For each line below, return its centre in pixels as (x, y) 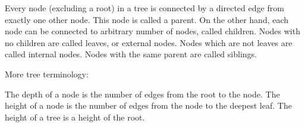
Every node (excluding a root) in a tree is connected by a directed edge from (144, 8)
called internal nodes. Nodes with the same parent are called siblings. (131, 54)
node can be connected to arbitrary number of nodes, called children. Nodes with (152, 31)
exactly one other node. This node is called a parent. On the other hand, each (147, 19)
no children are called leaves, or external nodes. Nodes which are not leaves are (149, 42)
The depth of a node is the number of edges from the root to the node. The (142, 94)
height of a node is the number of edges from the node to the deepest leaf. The (148, 105)
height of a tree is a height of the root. (75, 117)
